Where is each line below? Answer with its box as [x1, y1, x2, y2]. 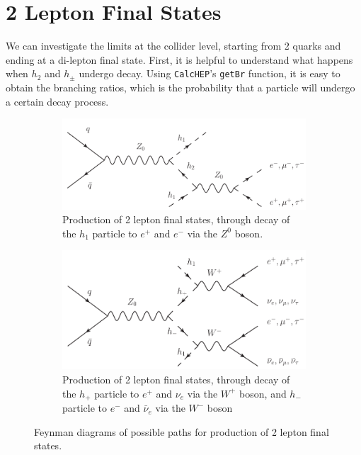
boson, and [239, 386, 287, 400]
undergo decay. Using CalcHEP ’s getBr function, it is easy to [79, 66, 340, 81]
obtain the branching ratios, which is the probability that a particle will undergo [6, 79, 355, 94]
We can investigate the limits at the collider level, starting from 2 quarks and [6, 38, 341, 53]
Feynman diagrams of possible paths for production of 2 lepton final [34, 424, 329, 439]
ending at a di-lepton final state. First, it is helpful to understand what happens [6, 52, 353, 67]
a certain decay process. [6, 94, 109, 108]
